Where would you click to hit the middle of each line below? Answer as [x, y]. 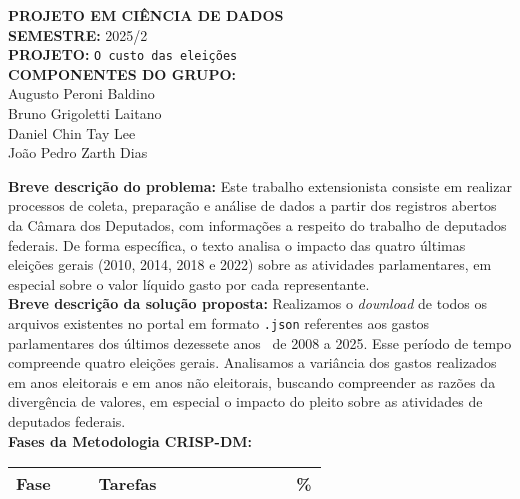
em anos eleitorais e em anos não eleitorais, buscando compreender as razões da [252, 381]
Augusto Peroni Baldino [81, 93]
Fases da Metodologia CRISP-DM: [130, 440]
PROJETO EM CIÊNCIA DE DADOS [146, 15]
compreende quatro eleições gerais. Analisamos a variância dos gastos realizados [252, 362]
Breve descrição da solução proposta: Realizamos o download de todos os [248, 303]
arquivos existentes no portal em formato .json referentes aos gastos [219, 322]
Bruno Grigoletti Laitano [85, 113]
